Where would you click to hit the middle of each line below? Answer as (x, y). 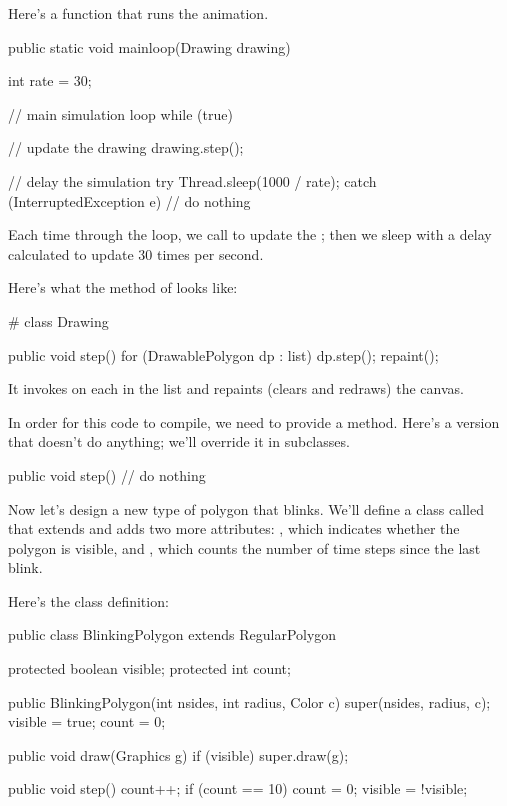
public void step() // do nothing (107, 474)
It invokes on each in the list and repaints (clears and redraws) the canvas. (236, 388)
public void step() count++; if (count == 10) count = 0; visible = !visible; (238, 788)
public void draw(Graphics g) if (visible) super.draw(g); (178, 754)
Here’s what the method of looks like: (123, 287)
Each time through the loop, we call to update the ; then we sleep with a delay (250, 234)
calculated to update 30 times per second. (136, 253)
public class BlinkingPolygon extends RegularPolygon (172, 634)
